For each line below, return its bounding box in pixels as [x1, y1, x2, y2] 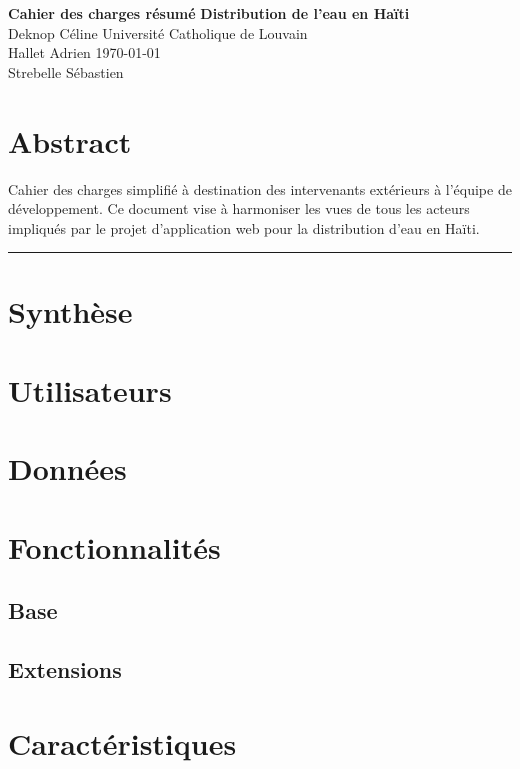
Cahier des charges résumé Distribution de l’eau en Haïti [8, 3, 410, 23]
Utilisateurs [8, 369, 172, 410]
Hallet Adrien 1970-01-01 [8, 42, 161, 63]
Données [8, 448, 127, 489]
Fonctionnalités [8, 526, 221, 567]
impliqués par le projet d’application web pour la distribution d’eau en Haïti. [8, 217, 480, 238]
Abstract [8, 120, 132, 161]
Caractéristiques [8, 722, 237, 763]
